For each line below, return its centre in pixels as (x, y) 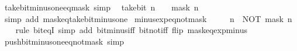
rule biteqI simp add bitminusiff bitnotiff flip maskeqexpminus (131, 30)
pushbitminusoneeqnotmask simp (64, 41)
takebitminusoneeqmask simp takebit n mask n (101, 7)
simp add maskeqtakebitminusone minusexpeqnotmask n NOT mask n (148, 18)
